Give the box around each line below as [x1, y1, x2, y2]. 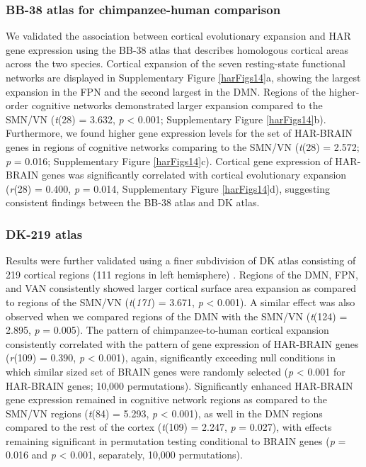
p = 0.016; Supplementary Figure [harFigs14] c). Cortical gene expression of [6, 153, 332, 168]
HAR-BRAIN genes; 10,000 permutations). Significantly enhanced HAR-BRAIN [6, 378, 353, 393]
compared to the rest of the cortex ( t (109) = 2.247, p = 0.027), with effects [6, 420, 332, 434]
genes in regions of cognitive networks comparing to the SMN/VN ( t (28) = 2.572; [6, 139, 360, 154]
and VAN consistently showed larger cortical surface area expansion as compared [6, 281, 356, 296]
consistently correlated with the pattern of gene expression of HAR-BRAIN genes [6, 336, 359, 351]
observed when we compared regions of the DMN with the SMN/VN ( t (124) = [6, 308, 348, 323]
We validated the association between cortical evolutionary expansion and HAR [6, 28, 351, 43]
